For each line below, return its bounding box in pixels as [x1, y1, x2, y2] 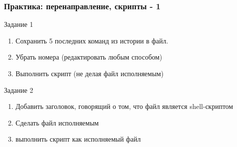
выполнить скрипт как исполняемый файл [15, 134, 141, 144]
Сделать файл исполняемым [15, 117, 99, 127]
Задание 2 [4, 84, 33, 95]
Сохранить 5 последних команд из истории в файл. [15, 35, 168, 45]
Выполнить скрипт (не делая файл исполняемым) [15, 68, 164, 78]
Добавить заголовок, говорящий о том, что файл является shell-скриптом [15, 101, 233, 111]
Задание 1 [4, 19, 33, 29]
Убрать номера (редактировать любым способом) [15, 52, 162, 62]
